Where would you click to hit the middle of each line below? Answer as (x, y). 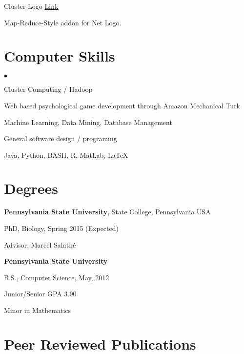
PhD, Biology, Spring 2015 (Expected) (61, 228)
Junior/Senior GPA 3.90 (40, 294)
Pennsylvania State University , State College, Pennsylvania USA (107, 212)
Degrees (31, 188)
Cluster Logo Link (31, 6)
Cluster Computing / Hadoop (48, 89)
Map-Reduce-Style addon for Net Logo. (63, 22)
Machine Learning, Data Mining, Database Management (88, 122)
